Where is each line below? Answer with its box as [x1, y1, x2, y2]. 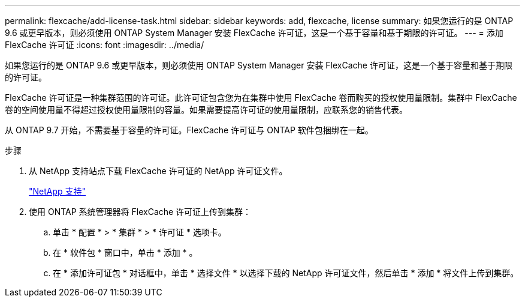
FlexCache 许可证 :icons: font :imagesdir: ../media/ [5, 40, 204, 50]
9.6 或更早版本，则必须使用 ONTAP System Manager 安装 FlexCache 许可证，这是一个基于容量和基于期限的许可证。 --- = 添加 [5, 28, 503, 38]
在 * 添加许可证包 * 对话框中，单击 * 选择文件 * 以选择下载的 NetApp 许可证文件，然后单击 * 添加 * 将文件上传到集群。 [53, 268, 519, 278]
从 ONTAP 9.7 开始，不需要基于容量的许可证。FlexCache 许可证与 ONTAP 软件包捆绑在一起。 [5, 125, 373, 135]
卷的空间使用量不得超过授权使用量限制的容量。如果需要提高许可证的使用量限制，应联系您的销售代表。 [5, 104, 408, 115]
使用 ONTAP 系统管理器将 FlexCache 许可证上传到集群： [29, 207, 252, 217]
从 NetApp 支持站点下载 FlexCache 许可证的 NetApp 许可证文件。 [29, 166, 288, 176]
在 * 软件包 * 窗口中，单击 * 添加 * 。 [53, 247, 198, 258]
